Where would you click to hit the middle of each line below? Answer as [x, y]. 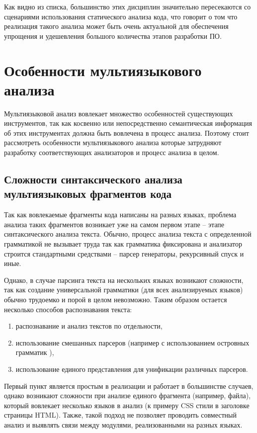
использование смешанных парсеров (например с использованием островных [132, 342]
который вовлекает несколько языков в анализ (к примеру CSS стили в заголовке [127, 405]
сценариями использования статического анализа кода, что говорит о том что [121, 16]
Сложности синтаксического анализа [93, 179]
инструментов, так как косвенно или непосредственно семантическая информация [128, 123]
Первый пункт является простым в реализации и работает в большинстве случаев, [129, 386]
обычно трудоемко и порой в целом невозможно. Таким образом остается [116, 299]
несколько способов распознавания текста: [68, 309]
